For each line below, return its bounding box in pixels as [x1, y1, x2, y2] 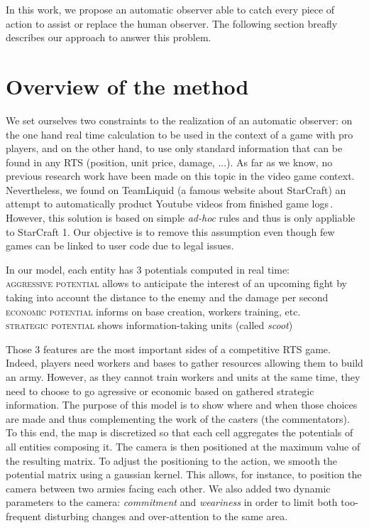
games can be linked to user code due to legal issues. [6, 238, 234, 253]
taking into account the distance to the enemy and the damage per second [6, 290, 329, 305]
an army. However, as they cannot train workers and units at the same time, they [6, 370, 360, 384]
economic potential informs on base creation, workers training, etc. [6, 303, 301, 318]
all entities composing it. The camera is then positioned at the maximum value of [6, 438, 360, 453]
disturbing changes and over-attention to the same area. [44, 508, 288, 523]
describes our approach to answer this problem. [6, 30, 211, 45]
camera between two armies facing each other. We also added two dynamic [6, 480, 331, 495]
